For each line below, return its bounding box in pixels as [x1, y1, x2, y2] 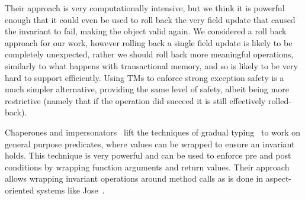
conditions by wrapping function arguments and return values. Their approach [5, 160, 290, 173]
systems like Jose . [37, 183, 105, 196]
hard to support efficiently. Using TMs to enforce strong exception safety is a [5, 71, 284, 83]
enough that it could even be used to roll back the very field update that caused [5, 13, 296, 25]
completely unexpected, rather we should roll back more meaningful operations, [5, 48, 294, 60]
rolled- [268, 94, 291, 107]
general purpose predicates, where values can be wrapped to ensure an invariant [5, 137, 295, 150]
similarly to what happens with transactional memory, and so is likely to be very [5, 59, 298, 72]
